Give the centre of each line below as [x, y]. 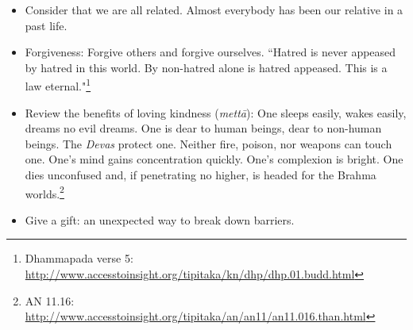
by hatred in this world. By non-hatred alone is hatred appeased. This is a [206, 67]
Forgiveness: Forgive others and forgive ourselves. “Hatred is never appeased [210, 52]
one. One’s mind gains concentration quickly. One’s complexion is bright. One [214, 159]
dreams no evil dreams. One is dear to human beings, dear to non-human [203, 128]
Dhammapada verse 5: [79, 258]
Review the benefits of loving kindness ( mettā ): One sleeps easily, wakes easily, [216, 112]
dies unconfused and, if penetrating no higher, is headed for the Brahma [201, 175]
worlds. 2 [44, 192]
